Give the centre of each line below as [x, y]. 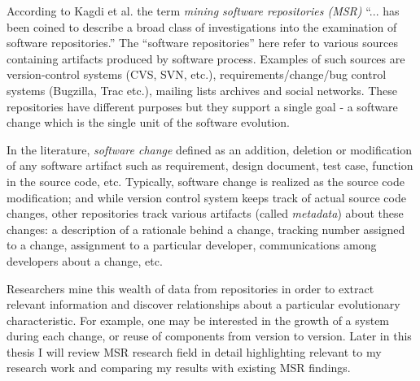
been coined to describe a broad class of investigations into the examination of [202, 26]
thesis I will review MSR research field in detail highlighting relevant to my [194, 351]
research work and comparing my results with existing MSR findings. [179, 368]
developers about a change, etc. [85, 260]
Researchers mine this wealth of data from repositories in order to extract [190, 288]
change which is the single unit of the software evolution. [148, 122]
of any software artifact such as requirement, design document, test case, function [210, 165]
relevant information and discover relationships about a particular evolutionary [203, 304]
